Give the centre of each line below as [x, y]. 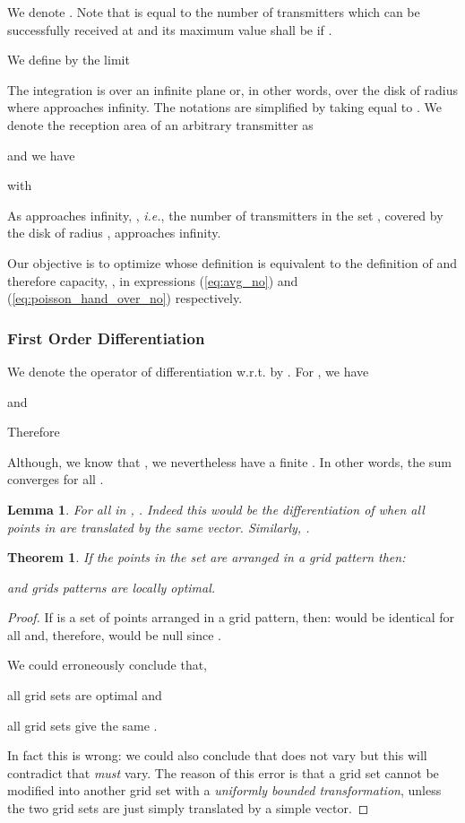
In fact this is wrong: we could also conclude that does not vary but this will [217, 755]
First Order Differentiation [106, 338]
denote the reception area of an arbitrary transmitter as [160, 124]
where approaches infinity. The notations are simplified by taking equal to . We [224, 107]
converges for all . [56, 479]
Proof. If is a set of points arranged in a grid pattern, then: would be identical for [231, 617]
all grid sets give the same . [82, 725]
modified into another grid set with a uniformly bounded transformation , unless [224, 790]
